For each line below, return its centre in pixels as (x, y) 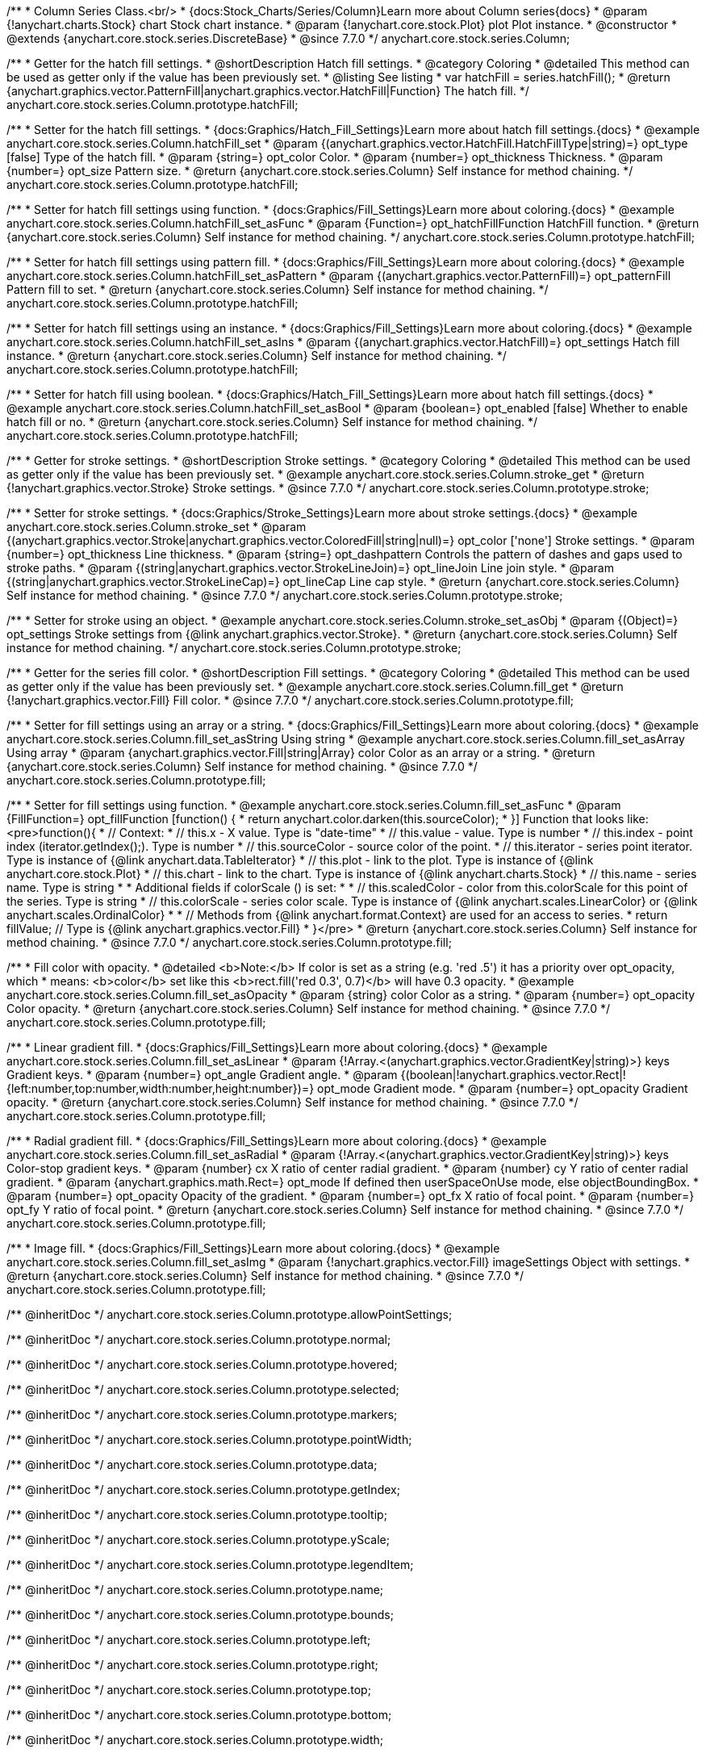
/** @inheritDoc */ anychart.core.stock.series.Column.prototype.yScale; (198, 1540)
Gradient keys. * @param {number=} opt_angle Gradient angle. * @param (202, 1075)
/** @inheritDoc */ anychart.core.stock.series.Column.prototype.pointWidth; (209, 1439)
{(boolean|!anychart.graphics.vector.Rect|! (513, 1075)
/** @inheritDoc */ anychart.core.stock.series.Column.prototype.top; (189, 1690)
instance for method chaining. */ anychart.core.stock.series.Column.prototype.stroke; (234, 648)
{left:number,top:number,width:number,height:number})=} (161, 1088)
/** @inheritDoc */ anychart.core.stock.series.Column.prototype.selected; (203, 1389)
